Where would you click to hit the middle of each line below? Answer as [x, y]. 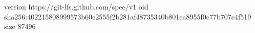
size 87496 [20, 26]
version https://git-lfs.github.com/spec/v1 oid [76, 6]
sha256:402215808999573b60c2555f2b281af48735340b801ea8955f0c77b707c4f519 [128, 16]
